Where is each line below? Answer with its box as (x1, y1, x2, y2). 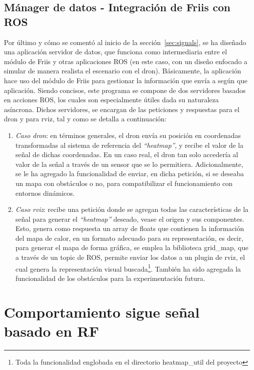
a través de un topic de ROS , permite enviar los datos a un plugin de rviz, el (15, 252, 245, 262)
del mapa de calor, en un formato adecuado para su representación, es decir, (15, 232, 244, 243)
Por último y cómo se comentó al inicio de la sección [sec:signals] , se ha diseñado (4, 37, 246, 47)
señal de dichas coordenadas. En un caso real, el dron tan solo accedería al (15, 149, 238, 160)
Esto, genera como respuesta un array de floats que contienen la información (15, 223, 244, 233)
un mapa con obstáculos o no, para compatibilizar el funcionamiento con (15, 178, 233, 188)
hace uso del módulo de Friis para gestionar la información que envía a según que (4, 75, 248, 85)
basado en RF (4, 321, 99, 341)
